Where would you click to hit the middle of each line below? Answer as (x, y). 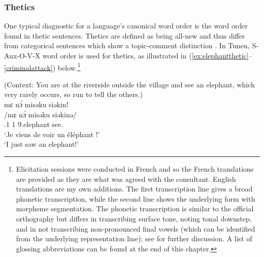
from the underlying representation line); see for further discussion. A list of (134, 238)
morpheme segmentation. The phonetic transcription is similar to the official (135, 208)
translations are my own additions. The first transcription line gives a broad (134, 189)
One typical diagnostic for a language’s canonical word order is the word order (126, 26)
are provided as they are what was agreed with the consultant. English (126, 179)
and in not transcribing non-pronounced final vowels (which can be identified (136, 228)
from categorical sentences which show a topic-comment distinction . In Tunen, (127, 45)
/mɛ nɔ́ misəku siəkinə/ (40, 114)
